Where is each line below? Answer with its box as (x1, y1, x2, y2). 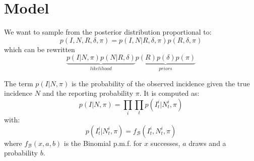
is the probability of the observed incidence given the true (71, 78, 250, 88)
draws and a (188, 137, 226, 148)
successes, (150, 137, 180, 148)
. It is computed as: (139, 88, 200, 98)
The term (4, 78, 33, 88)
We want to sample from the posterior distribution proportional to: (4, 27, 212, 37)
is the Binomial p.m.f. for (63, 137, 142, 148)
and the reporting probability (42, 88, 134, 98)
